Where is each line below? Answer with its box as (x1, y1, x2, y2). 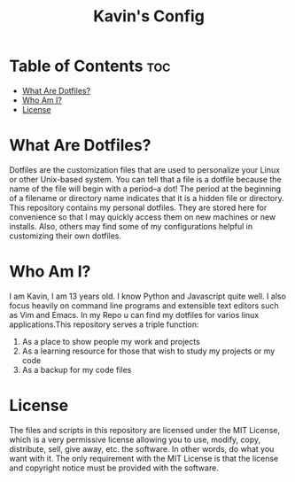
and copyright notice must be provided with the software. (9, 463, 219, 473)
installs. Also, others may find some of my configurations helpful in (9, 221, 253, 231)
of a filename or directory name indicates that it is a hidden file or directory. (9, 192, 285, 203)
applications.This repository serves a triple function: (9, 319, 199, 330)
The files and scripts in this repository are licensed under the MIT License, (9, 424, 281, 435)
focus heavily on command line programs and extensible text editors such (9, 299, 279, 311)
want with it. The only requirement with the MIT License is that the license (9, 453, 279, 463)
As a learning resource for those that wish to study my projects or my (21, 346, 276, 356)
